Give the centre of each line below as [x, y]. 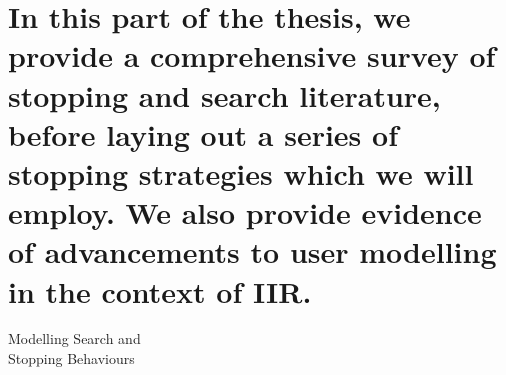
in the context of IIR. [160, 290]
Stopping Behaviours [71, 358]
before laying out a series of [203, 133]
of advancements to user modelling [252, 251]
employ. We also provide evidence [245, 212]
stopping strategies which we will [241, 172]
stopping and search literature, [224, 94]
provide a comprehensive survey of [252, 55]
